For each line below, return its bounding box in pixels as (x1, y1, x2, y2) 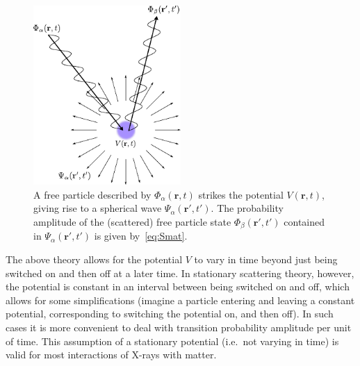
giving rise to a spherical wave (33, 201, 162, 215)
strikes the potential (198, 187, 284, 201)
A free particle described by (33, 187, 152, 201)
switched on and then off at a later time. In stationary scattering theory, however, (6, 265, 354, 280)
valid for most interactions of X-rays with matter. (6, 347, 217, 362)
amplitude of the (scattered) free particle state (33, 214, 231, 228)
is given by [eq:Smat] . (94, 228, 188, 243)
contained (284, 214, 325, 228)
